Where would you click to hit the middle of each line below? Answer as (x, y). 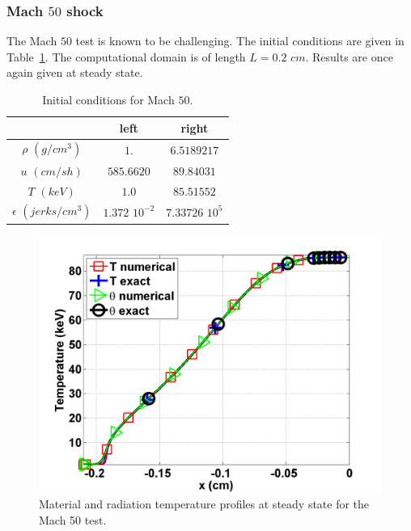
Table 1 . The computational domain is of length (126, 56)
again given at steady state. (75, 72)
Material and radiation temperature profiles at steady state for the (204, 504)
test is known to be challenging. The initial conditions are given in (240, 41)
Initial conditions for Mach (108, 99)
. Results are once (349, 56)
